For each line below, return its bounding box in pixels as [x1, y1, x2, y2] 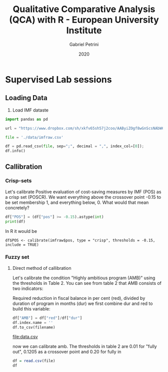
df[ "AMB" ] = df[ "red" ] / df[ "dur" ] [12, 315, 82, 320]
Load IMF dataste [12, 107, 49, 113]
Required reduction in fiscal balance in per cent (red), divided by [12, 295, 145, 301]
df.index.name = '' [12, 320, 53, 325]
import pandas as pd [5, 117, 48, 122]
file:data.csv [12, 334, 38, 340]
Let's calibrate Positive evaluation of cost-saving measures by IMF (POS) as [5, 189, 161, 195]
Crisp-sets [5, 177, 32, 184]
